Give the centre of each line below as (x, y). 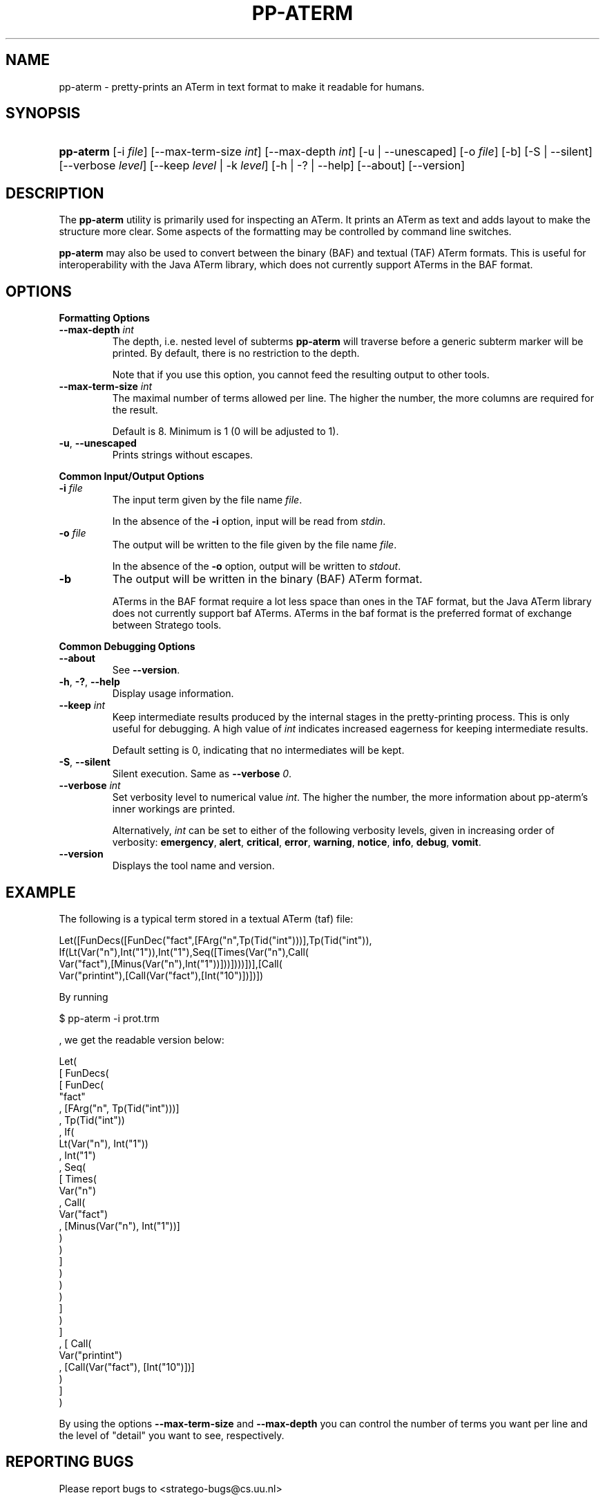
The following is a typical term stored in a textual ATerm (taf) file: (206, 918)
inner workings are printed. (174, 809)
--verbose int (90, 786)
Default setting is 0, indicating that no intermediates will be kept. (258, 750)
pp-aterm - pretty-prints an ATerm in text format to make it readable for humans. (242, 86)
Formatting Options (104, 318)
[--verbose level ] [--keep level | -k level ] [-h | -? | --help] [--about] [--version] (262, 166)
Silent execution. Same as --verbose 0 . (202, 774)
